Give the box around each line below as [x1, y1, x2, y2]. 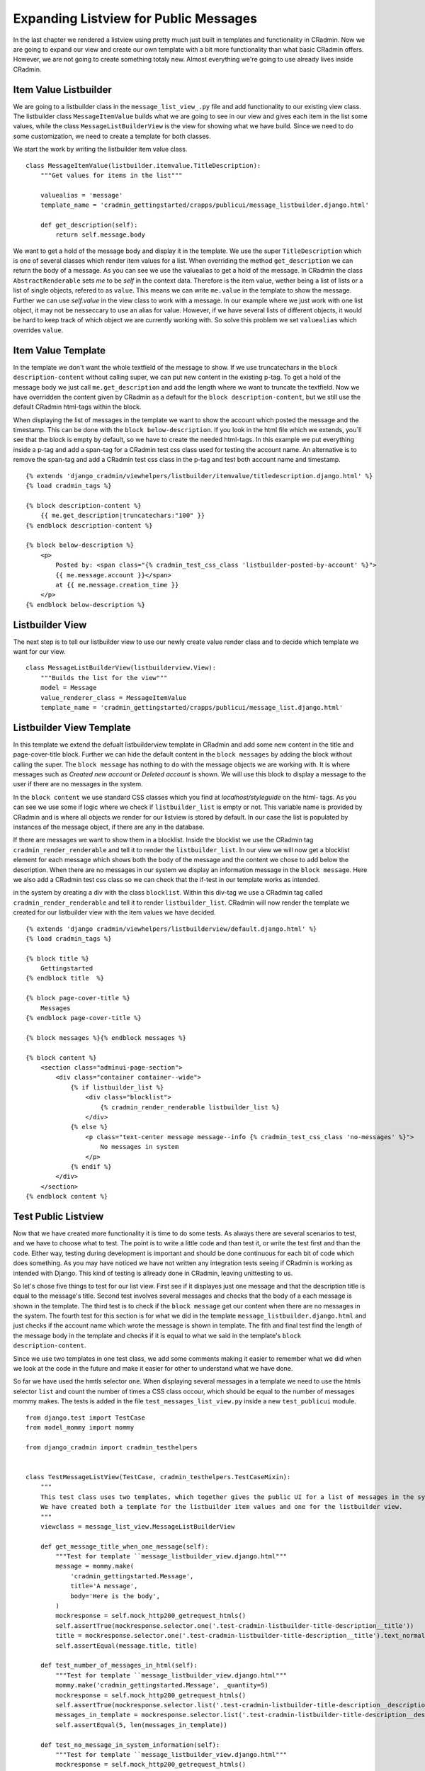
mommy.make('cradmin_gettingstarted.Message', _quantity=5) [55, 1681, 268, 1690]
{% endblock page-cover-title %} [25, 1014, 142, 1022]
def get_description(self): [40, 220, 138, 229]
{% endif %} [70, 1162, 112, 1170]
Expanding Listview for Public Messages [13, 11, 258, 26]
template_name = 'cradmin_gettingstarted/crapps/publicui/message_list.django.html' [40, 703, 344, 711]
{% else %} [70, 1123, 108, 1131]
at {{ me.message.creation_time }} [55, 581, 179, 589]
